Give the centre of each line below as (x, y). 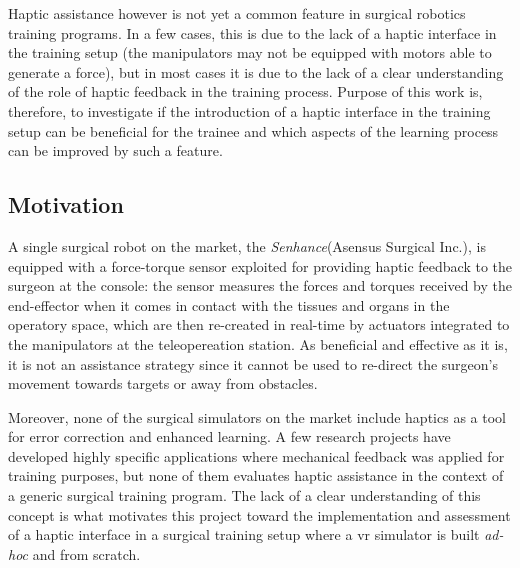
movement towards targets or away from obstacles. (163, 383)
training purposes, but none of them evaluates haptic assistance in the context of (256, 475)
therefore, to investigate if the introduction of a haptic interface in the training (249, 110)
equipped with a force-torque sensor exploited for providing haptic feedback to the (260, 265)
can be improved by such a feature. (115, 150)
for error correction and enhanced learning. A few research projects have (229, 436)
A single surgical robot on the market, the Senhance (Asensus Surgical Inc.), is (247, 245)
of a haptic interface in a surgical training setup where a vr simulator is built (244, 534)
